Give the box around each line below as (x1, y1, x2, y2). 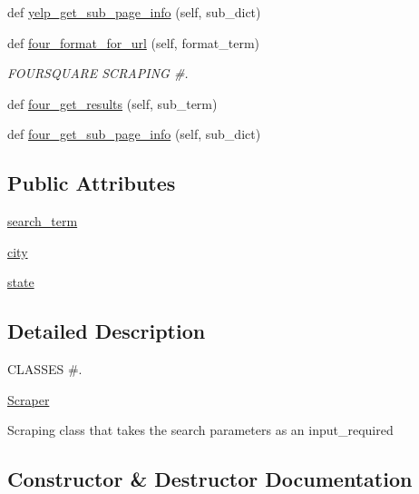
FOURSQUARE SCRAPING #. (7, 64, 189, 83)
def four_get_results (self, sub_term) (7, 94, 218, 113)
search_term (7, 212, 78, 231)
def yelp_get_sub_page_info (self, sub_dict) (7, 3, 261, 21)
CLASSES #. (7, 360, 83, 379)
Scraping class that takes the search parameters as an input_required (7, 420, 394, 440)
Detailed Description (7, 317, 206, 345)
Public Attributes (7, 169, 176, 197)
